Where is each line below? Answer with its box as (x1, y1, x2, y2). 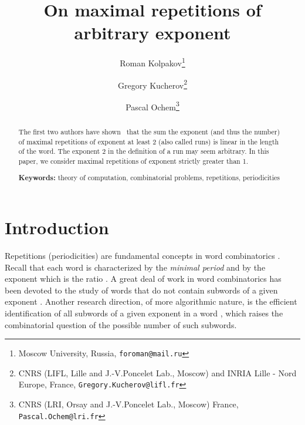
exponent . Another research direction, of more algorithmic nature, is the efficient (5, 295, 297, 308)
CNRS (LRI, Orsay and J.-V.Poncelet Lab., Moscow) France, (18, 398, 239, 410)
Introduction (5, 215, 109, 240)
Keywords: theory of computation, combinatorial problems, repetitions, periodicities (18, 173, 280, 183)
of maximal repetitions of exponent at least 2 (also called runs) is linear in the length (18, 136, 279, 146)
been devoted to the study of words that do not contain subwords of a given (5, 284, 278, 296)
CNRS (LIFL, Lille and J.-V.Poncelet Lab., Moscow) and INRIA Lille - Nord (18, 366, 297, 379)
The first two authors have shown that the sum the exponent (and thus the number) (18, 126, 280, 136)
